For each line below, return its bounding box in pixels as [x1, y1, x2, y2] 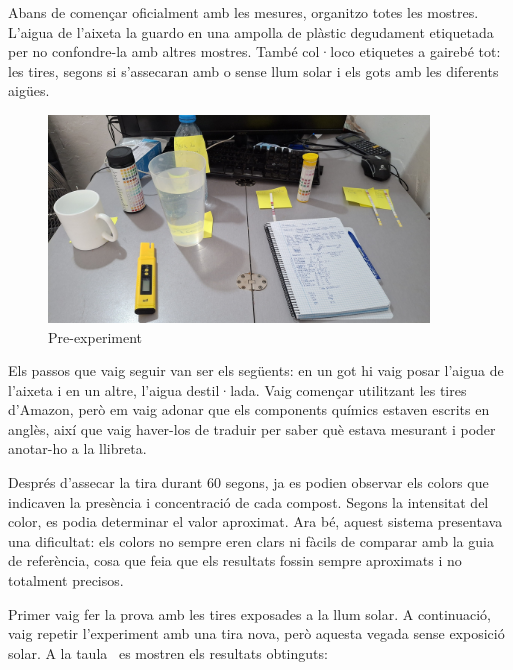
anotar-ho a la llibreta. [8, 438, 147, 459]
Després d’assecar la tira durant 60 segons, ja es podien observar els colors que [8, 472, 489, 493]
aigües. [8, 80, 50, 101]
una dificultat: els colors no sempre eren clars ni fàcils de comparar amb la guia [8, 530, 494, 551]
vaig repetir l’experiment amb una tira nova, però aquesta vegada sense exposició [8, 623, 505, 644]
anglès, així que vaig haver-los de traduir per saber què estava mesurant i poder [8, 418, 496, 439]
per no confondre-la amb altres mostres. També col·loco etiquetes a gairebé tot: [8, 41, 501, 62]
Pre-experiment [48, 326, 142, 347]
